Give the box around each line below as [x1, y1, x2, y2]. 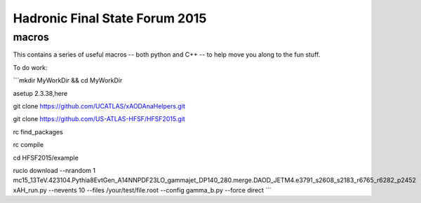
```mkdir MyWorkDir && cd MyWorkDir [13, 76, 123, 85]
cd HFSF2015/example [13, 153, 79, 162]
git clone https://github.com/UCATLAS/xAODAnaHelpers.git [13, 101, 185, 110]
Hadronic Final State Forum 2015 [13, 10, 207, 26]
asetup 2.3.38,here [13, 89, 68, 97]
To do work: [13, 63, 48, 71]
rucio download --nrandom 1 [13, 166, 96, 174]
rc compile [13, 141, 44, 149]
